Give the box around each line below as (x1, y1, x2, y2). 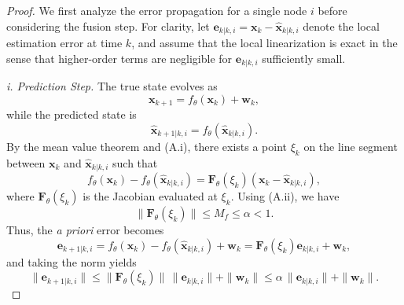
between (6, 154, 46, 171)
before (318, 2, 347, 18)
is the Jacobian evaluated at (83, 187, 218, 204)
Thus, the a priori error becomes (6, 221, 164, 237)
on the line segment (303, 138, 398, 154)
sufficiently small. (262, 50, 346, 66)
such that (112, 154, 158, 171)
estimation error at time (6, 35, 123, 51)
